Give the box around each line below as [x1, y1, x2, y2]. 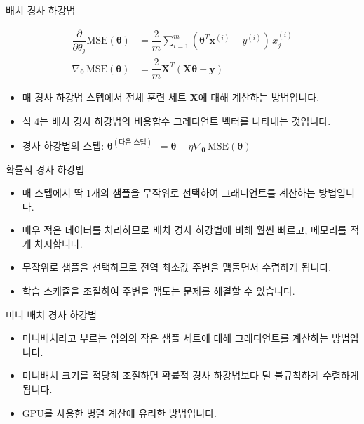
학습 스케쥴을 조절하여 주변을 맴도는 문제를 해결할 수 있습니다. [22, 284, 295, 298]
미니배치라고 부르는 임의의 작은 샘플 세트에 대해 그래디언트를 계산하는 [22, 331, 329, 345]
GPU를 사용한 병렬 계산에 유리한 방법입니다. [22, 405, 217, 420]
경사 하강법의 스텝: [22, 138, 105, 152]
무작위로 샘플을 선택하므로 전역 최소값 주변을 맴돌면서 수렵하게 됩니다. [22, 260, 332, 274]
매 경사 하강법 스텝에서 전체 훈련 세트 [22, 90, 187, 105]
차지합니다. [34, 236, 83, 251]
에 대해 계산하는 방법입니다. [198, 90, 320, 105]
